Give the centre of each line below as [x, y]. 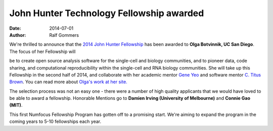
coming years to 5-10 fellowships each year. [55, 121]
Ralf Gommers [64, 35]
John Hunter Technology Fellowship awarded [107, 13]
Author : [18, 35]
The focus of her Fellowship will [42, 51]
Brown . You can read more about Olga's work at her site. [68, 82]
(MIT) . [16, 105]
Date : [15, 28]
